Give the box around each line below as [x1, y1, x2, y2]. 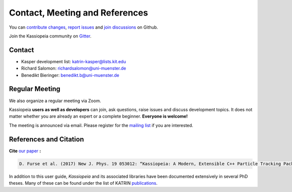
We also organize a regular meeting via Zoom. [9, 98, 101, 104]
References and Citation [9, 135, 84, 143]
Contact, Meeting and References [9, 7, 148, 18]
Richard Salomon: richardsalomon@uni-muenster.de [21, 66, 127, 71]
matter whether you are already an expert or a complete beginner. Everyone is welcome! [9, 113, 188, 119]
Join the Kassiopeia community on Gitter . [9, 33, 92, 39]
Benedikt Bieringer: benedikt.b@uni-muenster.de [21, 72, 119, 78]
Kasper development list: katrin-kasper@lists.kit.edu [21, 58, 126, 64]
